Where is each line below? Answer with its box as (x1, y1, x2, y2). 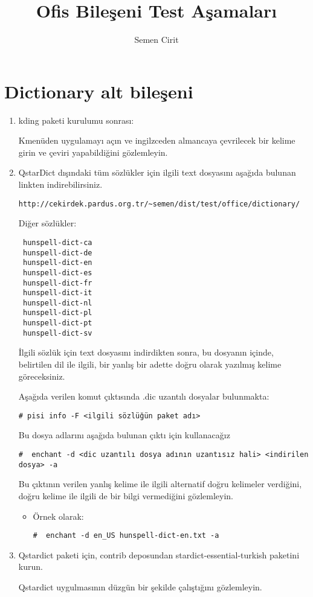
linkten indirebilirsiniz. (18, 178, 103, 191)
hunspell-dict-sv (22, 328, 92, 337)
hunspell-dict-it (22, 289, 92, 298)
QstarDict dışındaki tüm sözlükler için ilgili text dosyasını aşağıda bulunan (18, 166, 296, 179)
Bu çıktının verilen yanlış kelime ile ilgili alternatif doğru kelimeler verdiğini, (18, 477, 302, 490)
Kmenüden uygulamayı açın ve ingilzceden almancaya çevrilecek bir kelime (18, 134, 295, 147)
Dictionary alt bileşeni (4, 78, 193, 103)
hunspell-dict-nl (22, 298, 92, 307)
